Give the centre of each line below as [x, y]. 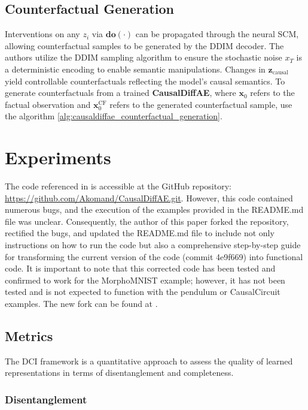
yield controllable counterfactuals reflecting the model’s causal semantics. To [145, 81]
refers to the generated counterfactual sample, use [201, 104]
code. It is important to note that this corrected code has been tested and [140, 268]
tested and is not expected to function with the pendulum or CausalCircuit [143, 292]
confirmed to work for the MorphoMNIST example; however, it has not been [145, 280]
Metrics [29, 336]
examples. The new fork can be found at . [81, 304]
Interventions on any [42, 34]
